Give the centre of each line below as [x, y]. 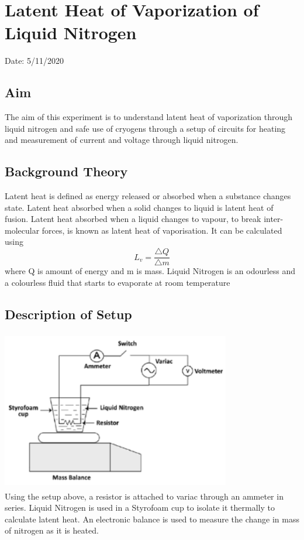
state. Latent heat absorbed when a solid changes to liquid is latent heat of [139, 207]
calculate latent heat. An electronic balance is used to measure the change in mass [152, 519]
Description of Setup [68, 314]
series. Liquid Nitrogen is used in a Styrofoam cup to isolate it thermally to [140, 507]
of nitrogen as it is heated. [52, 530]
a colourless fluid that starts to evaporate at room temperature [118, 282]
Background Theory [66, 171]
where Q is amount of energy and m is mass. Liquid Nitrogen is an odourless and [150, 271]
